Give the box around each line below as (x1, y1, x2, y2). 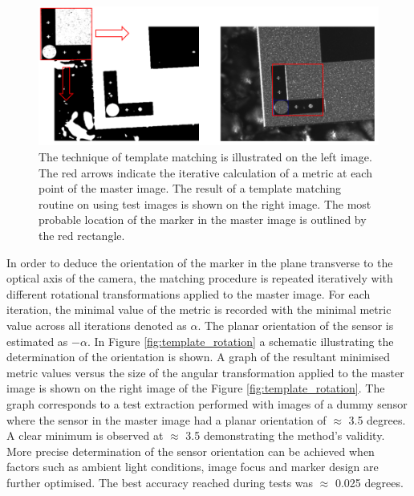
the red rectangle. (39, 227, 125, 244)
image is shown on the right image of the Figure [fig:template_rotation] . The (6, 380, 385, 396)
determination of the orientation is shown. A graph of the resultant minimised (6, 348, 391, 365)
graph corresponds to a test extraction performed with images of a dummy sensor (6, 395, 408, 412)
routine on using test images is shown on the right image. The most (39, 195, 371, 212)
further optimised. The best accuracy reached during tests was (6, 474, 314, 490)
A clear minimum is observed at (6, 427, 164, 444)
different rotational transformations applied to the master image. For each (6, 285, 371, 302)
